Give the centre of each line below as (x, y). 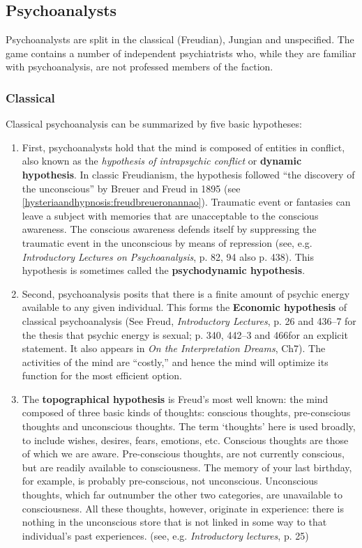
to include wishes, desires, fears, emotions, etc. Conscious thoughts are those (185, 440)
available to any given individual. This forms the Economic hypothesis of (184, 307)
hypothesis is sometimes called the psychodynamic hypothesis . (164, 270)
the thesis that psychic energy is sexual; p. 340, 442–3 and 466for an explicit (185, 334)
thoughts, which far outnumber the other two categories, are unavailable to (182, 495)
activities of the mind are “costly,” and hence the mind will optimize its (175, 361)
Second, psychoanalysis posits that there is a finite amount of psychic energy (186, 293)
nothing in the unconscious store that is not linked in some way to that (174, 522)
